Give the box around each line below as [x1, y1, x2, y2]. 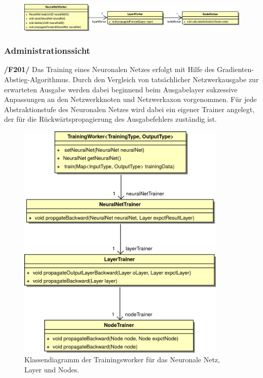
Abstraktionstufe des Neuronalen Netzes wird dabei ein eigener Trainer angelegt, [4, 104, 255, 114]
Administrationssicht [4, 44, 90, 57]
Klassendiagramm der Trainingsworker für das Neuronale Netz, [24, 354, 220, 365]
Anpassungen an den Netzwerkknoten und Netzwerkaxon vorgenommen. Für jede [4, 94, 257, 105]
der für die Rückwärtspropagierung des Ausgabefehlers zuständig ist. [4, 114, 217, 124]
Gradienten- [217, 64, 254, 75]
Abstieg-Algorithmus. [4, 74, 70, 85]
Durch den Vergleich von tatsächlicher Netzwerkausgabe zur [72, 74, 259, 85]
